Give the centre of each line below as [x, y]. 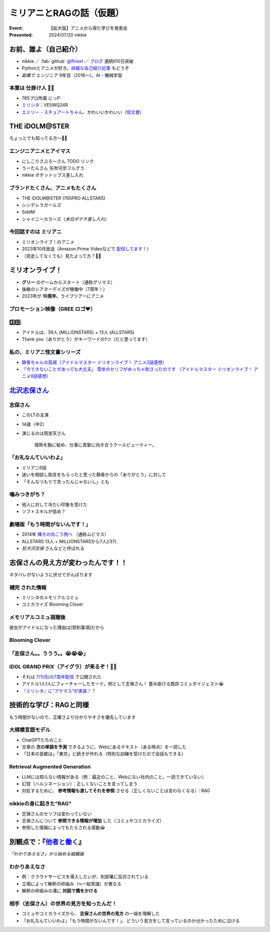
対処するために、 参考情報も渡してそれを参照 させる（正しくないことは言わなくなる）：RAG [116, 791]
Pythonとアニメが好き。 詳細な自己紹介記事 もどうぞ [75, 68]
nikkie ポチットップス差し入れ [52, 175]
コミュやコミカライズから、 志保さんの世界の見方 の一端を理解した [91, 913]
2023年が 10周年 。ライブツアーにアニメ [63, 296]
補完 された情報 [28, 587]
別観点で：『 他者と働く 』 [47, 842]
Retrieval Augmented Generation [50, 767]
